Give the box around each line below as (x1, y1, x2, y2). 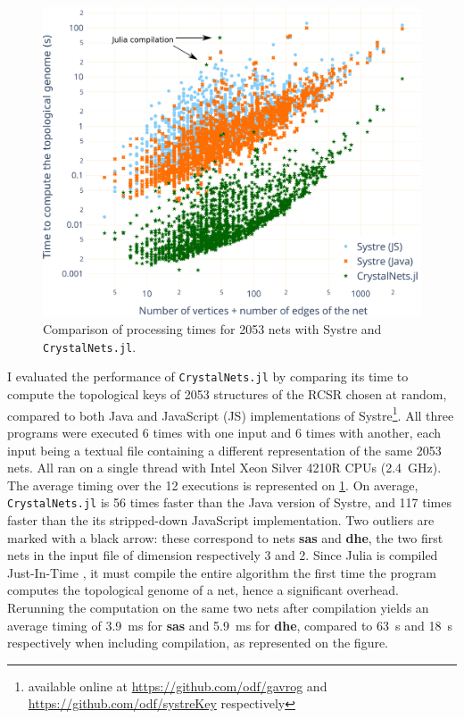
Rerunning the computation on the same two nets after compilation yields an (7, 598, 429, 616)
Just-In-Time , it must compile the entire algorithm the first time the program (7, 563, 436, 581)
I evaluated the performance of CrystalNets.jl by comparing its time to (7, 367, 409, 386)
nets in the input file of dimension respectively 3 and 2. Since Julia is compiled (7, 546, 438, 564)
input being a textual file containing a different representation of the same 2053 (7, 440, 442, 459)
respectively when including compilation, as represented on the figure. (7, 633, 389, 652)
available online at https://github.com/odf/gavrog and (28, 676, 327, 695)
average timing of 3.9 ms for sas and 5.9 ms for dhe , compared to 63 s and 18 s (7, 615, 452, 634)
